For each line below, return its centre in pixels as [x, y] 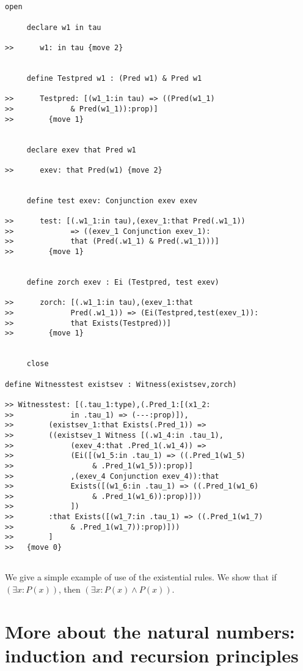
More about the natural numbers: [150, 631]
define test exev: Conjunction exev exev [112, 201]
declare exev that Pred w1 [81, 150]
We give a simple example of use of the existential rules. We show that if [141, 577]
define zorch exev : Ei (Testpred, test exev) [123, 283]
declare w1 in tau [64, 27]
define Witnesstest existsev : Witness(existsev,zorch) [121, 384]
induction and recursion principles [152, 655]
